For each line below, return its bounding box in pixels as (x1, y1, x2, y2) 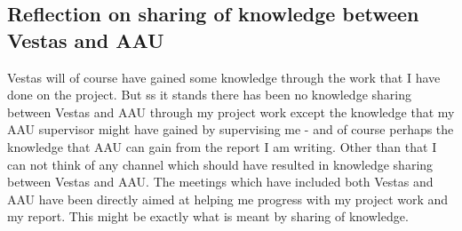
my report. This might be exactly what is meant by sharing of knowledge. (7, 207, 409, 226)
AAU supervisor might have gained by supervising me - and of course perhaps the (7, 120, 454, 139)
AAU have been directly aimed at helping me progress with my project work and (7, 189, 449, 208)
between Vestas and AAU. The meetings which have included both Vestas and (7, 172, 434, 191)
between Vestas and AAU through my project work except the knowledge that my (7, 102, 455, 121)
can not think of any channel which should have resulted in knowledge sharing (7, 155, 434, 173)
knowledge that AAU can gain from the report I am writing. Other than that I (7, 137, 437, 155)
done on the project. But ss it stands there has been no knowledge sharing (7, 85, 411, 104)
